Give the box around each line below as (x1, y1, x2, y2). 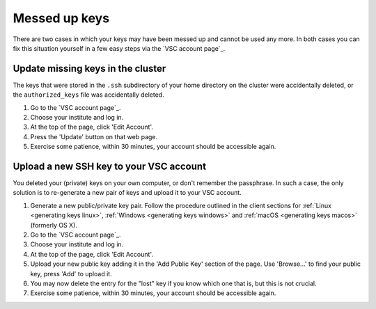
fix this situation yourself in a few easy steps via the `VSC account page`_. (13, 44, 226, 52)
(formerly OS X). (30, 221, 78, 229)
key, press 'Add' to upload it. (30, 269, 112, 278)
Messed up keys (13, 10, 110, 26)
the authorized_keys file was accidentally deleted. (13, 90, 164, 99)
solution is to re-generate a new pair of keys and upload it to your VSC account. (13, 189, 242, 197)
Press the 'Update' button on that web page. (30, 132, 158, 141)
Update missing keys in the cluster (13, 63, 166, 74)
